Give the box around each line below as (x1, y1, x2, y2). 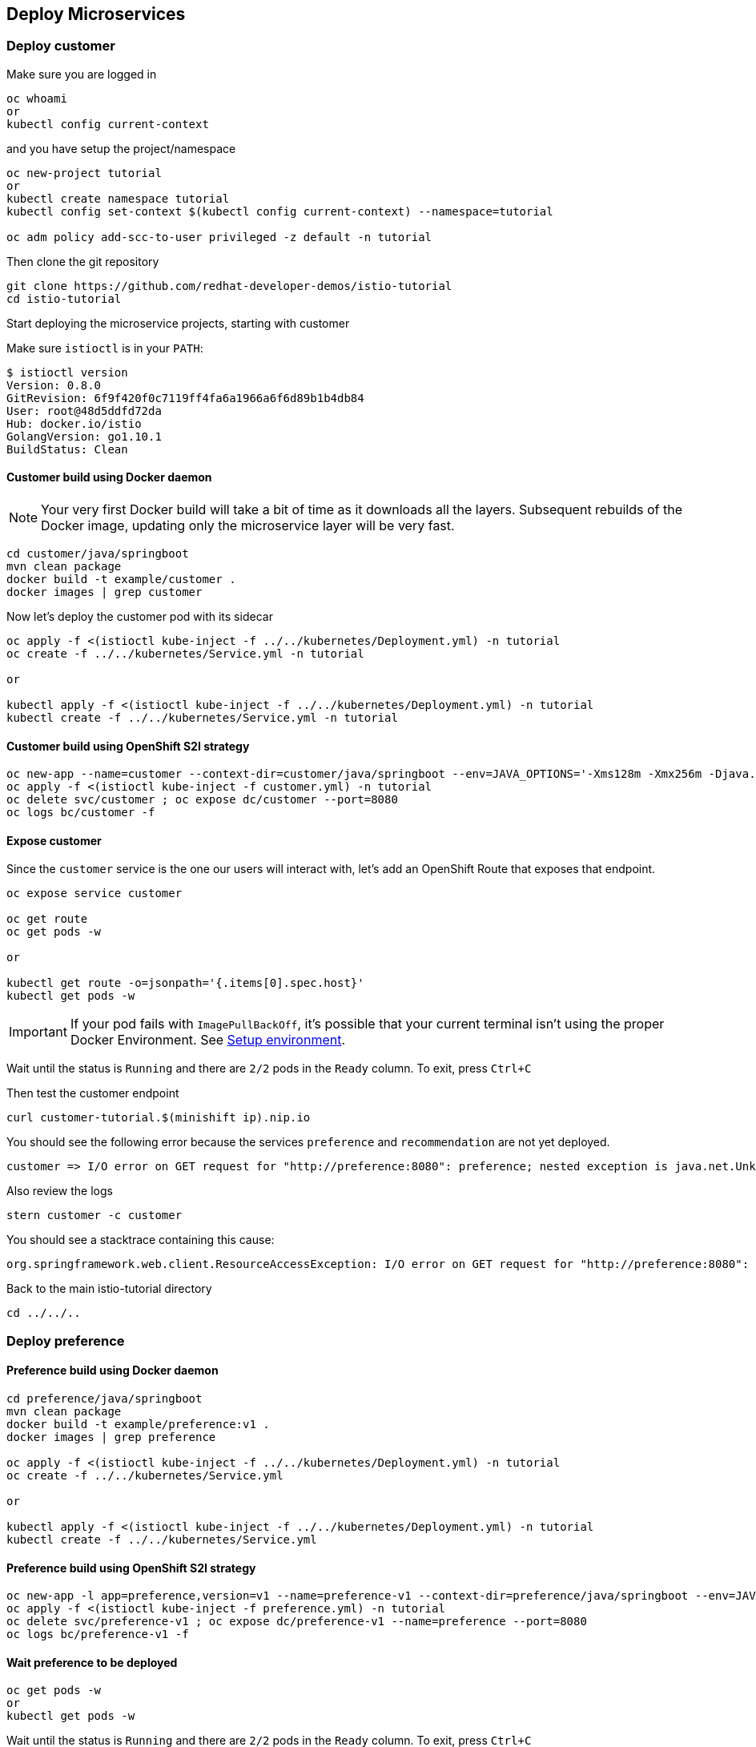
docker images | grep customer (6, 586, 203, 599)
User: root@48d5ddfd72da (6, 404, 162, 417)
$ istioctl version (6, 365, 128, 379)
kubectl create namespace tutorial (6, 191, 230, 205)
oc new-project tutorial (6, 166, 162, 179)
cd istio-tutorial (6, 292, 122, 305)
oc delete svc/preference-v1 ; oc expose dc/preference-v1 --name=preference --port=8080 (6, 1615, 587, 1628)
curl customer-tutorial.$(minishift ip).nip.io (6, 1111, 311, 1125)
